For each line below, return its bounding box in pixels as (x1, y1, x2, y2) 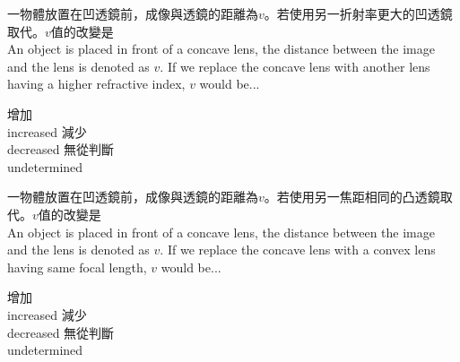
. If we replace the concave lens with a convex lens (160, 240, 436, 259)
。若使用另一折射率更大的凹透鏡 (264, 4, 453, 22)
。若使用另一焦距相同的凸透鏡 (264, 187, 440, 206)
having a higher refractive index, (7, 74, 186, 93)
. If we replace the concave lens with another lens (160, 56, 430, 75)
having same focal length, (7, 257, 147, 276)
